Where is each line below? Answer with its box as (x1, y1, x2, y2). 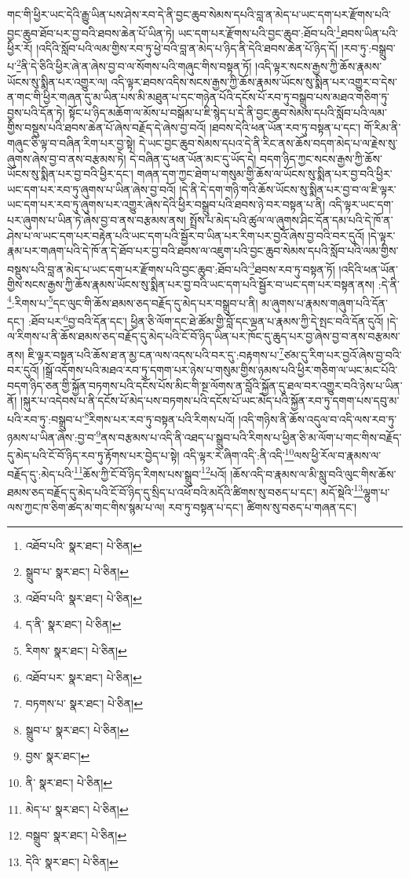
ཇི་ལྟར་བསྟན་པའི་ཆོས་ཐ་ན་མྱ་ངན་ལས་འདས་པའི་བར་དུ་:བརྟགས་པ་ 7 (27, 344, 284, 362)
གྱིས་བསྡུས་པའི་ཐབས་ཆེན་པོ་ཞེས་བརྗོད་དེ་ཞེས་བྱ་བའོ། (7, 119, 206, 136)
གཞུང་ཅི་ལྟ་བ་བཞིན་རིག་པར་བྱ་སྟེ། (7, 135, 136, 151)
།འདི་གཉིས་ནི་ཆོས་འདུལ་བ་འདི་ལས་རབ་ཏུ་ (238, 410, 397, 427)
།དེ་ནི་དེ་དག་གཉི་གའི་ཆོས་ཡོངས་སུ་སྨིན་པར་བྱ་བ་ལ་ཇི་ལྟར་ (179, 180, 396, 197)
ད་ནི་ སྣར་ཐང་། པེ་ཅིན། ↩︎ (25, 616, 122, 632)
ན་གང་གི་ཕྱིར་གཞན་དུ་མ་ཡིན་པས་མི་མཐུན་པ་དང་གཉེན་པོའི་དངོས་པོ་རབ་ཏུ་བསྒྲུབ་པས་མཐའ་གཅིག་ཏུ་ (7, 89, 390, 105)
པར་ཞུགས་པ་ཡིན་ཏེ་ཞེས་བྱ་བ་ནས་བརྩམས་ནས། (7, 212, 186, 228)
